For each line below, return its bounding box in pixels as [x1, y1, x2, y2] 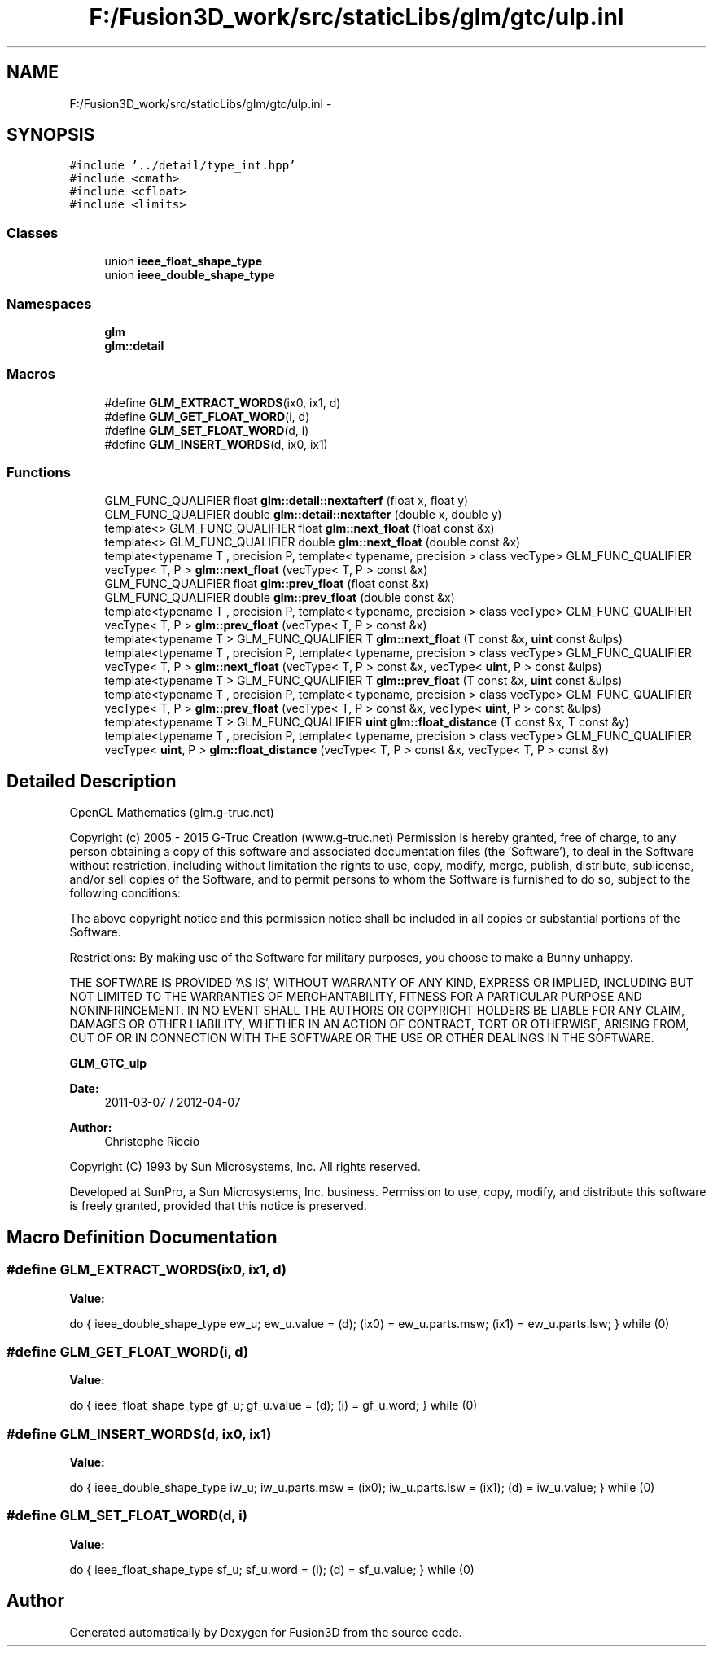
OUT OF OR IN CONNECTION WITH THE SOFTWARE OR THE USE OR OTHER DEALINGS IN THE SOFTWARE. [69, 1031, 654, 1046]
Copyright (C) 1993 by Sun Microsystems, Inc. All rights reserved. [69, 1160, 421, 1174]
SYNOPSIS [7, 125, 95, 146]
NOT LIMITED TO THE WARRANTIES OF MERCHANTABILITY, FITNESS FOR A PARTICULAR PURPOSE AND [69, 989, 642, 1004]
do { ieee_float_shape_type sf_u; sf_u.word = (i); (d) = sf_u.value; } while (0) [69, 1562, 475, 1576]
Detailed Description [7, 770, 177, 791]
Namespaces [7, 295, 92, 312]
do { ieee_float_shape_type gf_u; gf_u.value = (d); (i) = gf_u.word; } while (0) [69, 1398, 478, 1413]
